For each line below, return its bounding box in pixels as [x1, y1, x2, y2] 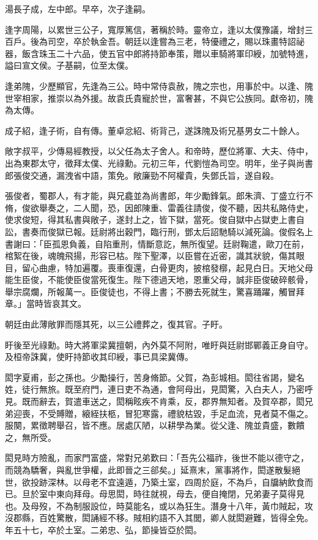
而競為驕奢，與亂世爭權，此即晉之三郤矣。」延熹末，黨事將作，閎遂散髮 [5, 463, 292, 476]
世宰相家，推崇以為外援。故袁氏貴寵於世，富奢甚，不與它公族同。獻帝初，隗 [5, 91, 313, 104]
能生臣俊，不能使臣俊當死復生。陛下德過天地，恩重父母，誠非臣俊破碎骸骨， [5, 273, 313, 286]
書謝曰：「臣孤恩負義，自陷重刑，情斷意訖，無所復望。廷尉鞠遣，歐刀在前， [5, 237, 309, 250]
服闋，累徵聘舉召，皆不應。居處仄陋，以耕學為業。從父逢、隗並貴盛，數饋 [5, 419, 305, 432]
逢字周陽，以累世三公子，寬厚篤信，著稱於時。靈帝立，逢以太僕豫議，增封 [5, 23, 305, 36]
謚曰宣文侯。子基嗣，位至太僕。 [5, 59, 133, 72]
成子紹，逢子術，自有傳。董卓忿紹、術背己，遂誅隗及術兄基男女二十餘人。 [5, 124, 305, 137]
